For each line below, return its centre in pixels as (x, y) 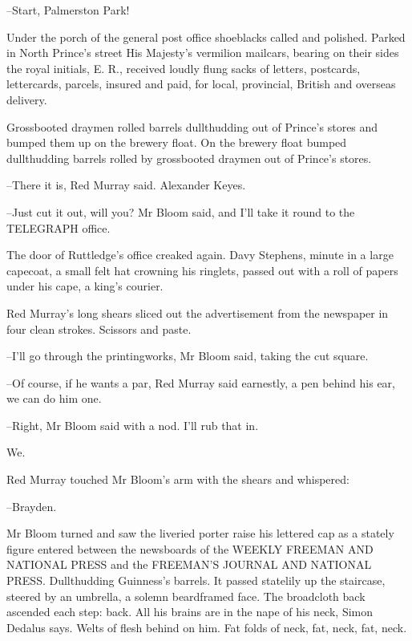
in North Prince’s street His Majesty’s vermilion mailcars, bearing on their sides (203, 53)
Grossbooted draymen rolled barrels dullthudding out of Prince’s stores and (192, 126)
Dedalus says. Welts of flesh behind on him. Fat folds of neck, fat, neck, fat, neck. (207, 627)
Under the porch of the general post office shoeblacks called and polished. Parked (206, 37)
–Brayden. (32, 506)
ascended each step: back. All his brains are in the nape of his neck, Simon (190, 612)
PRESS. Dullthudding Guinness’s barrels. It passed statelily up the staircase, (196, 580)
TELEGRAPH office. (59, 227)
